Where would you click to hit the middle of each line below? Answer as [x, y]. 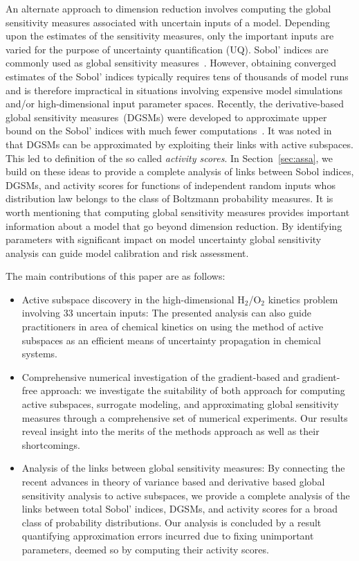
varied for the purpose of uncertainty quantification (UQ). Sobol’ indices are [167, 49]
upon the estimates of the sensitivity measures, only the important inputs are [170, 36]
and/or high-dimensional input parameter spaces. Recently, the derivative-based [175, 104]
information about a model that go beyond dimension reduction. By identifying [174, 225]
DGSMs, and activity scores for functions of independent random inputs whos [171, 185]
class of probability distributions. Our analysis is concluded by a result [172, 522]
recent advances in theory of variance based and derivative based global [173, 481]
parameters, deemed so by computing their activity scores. [145, 549]
